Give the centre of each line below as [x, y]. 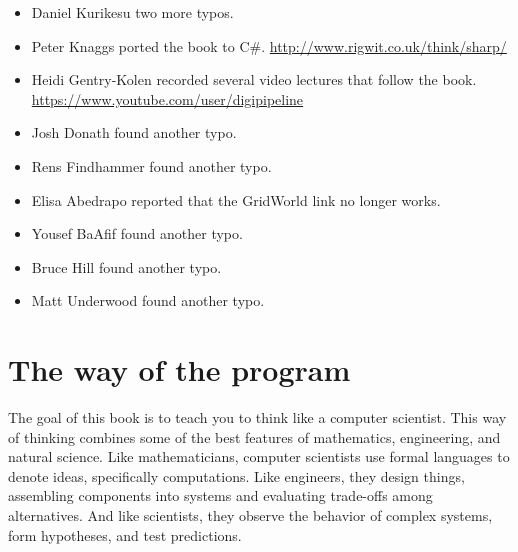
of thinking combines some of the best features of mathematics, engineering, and [254, 436]
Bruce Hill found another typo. [126, 266]
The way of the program [179, 369]
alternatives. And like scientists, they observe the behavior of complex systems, [250, 515]
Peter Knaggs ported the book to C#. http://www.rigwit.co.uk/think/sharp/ [269, 45]
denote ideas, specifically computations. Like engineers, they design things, [236, 475]
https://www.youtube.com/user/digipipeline [167, 98]
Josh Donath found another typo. [134, 132]
